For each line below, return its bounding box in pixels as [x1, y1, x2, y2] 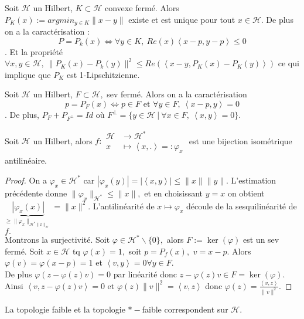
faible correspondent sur [142, 303, 228, 315]
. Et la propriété [5, 45, 63, 57]
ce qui [278, 57, 299, 69]
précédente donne [5, 186, 67, 199]
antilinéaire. [5, 154, 47, 167]
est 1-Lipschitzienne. [67, 68, 140, 80]
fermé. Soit [5, 245, 44, 257]
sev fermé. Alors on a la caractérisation [107, 88, 247, 100]
